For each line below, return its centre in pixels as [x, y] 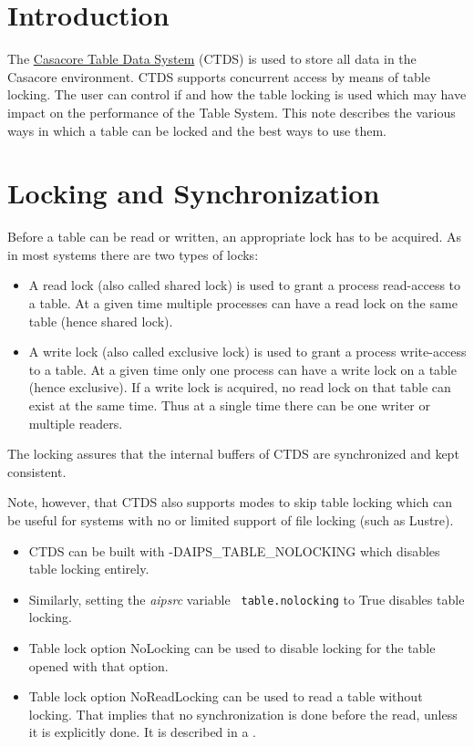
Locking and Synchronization [194, 193]
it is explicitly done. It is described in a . [142, 732]
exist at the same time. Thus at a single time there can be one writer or [230, 405]
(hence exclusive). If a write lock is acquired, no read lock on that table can [240, 387]
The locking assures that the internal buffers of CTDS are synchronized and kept [233, 454]
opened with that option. [98, 665]
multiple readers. [76, 423]
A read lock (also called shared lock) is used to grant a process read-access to [245, 285]
